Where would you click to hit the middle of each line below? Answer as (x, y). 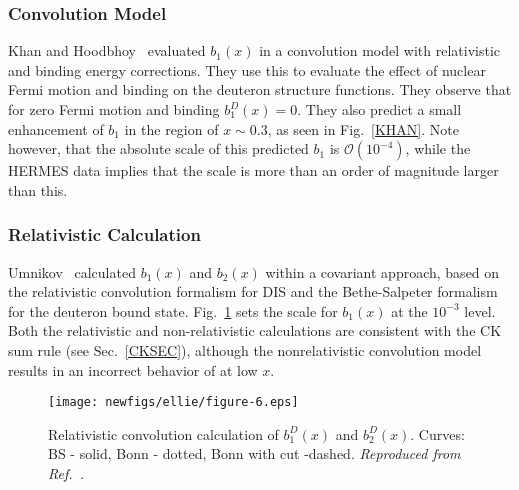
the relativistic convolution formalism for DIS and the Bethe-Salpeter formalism (253, 291)
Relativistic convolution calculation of (163, 433)
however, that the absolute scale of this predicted (158, 148)
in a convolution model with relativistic (379, 50)
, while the (438, 148)
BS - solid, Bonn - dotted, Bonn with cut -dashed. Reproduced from (254, 453)
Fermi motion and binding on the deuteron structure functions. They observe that (260, 89)
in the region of (171, 128)
